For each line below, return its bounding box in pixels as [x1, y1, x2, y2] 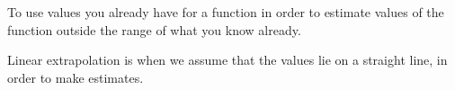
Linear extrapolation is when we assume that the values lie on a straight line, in [7, 50, 448, 69]
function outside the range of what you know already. [7, 20, 301, 39]
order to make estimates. [7, 67, 144, 86]
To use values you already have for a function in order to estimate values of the [7, 3, 444, 21]
